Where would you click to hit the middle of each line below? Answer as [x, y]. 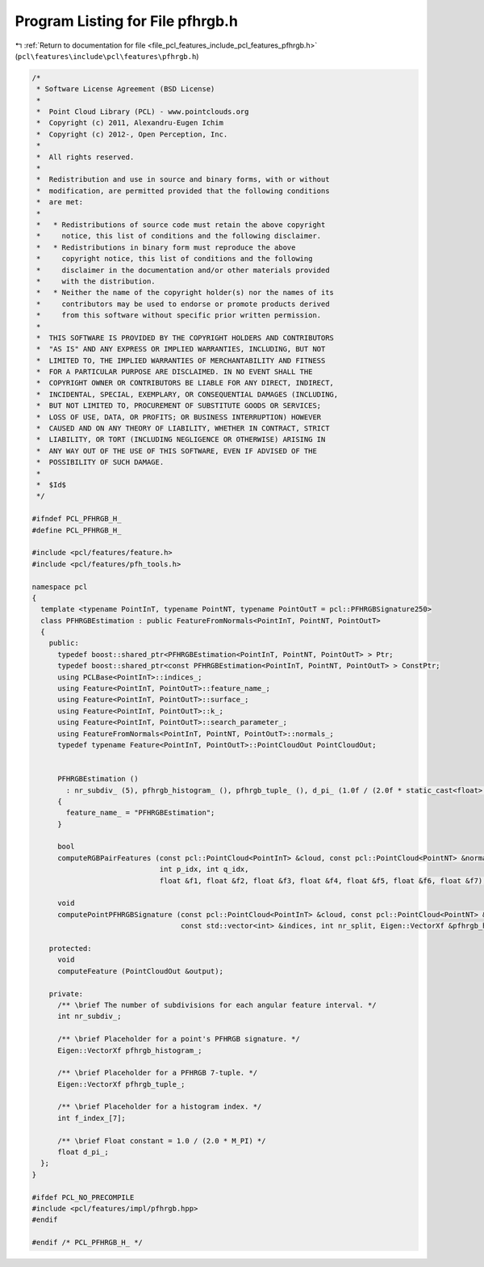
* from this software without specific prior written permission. [179, 316]
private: [66, 993]
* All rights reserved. [86, 157]
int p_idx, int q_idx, [204, 869]
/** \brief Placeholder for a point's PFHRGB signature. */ [179, 1039]
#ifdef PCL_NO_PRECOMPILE [83, 1197]
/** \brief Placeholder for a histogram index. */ [160, 1107]
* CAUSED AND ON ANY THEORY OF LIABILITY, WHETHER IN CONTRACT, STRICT [183, 429]
